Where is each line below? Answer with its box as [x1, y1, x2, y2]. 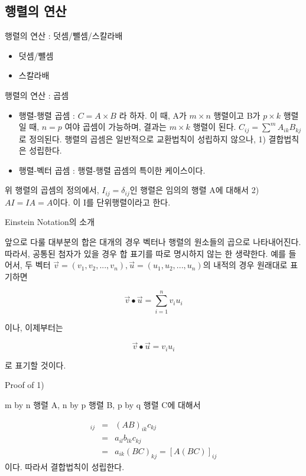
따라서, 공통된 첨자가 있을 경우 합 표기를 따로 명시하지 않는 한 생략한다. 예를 [5, 247, 286, 259]
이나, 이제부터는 [5, 321, 63, 333]
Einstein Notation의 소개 [5, 216, 95, 228]
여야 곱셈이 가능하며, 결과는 [64, 120, 167, 133]
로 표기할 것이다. [5, 358, 66, 371]
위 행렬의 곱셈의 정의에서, [5, 184, 99, 196]
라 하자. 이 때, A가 [119, 109, 187, 121]
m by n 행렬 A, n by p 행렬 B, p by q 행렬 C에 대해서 [5, 399, 201, 410]
